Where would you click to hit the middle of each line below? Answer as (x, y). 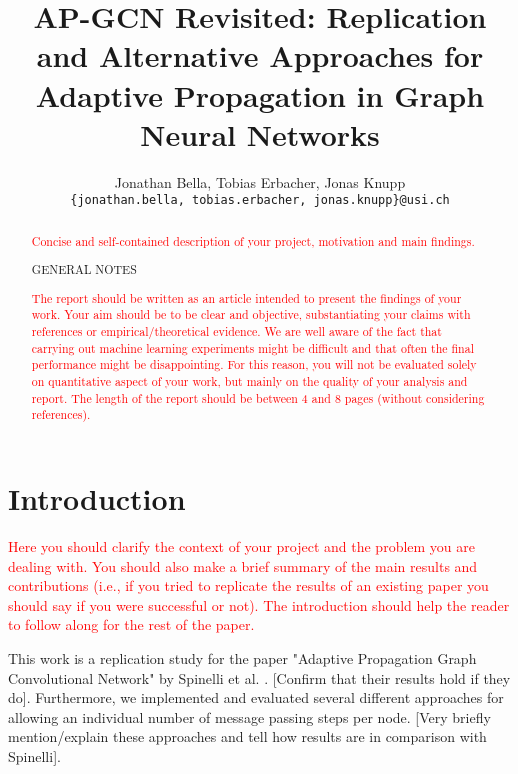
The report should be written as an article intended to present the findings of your (246, 297)
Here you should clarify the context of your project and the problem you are (241, 546)
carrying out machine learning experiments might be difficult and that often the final (252, 347)
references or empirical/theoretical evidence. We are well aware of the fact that (236, 331)
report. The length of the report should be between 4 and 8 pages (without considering (258, 397)
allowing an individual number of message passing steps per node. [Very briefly (249, 716)
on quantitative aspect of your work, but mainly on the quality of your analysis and (249, 381)
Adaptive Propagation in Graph (260, 94)
